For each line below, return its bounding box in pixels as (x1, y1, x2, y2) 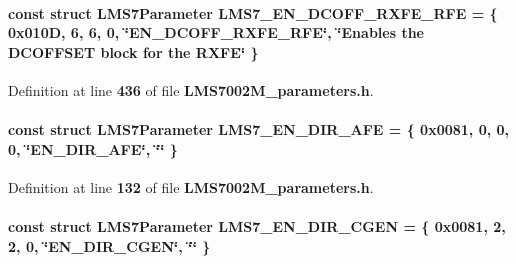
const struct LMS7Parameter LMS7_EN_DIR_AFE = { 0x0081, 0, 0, (8, 119, 510, 140)
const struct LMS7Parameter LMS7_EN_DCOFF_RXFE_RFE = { (8, 2, 498, 23)
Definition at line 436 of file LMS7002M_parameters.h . (8, 79, 374, 100)
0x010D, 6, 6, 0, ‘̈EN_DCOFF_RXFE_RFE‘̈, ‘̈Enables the (8, 22, 424, 43)
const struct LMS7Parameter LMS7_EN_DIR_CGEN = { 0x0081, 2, (8, 216, 506, 237)
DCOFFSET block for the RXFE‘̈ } (8, 41, 259, 62)
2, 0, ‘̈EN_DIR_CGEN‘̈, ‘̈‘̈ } (8, 235, 211, 256)
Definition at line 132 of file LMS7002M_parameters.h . (8, 176, 374, 197)
